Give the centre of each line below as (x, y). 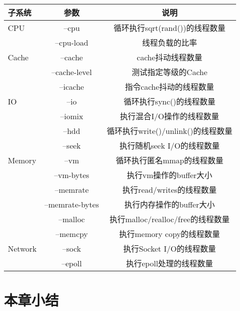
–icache (72, 86)
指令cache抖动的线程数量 (170, 87)
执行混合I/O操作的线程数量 (170, 116)
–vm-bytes (72, 175)
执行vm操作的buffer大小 (170, 175)
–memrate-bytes (72, 204)
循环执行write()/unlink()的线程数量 (169, 131)
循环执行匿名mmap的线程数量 (169, 160)
